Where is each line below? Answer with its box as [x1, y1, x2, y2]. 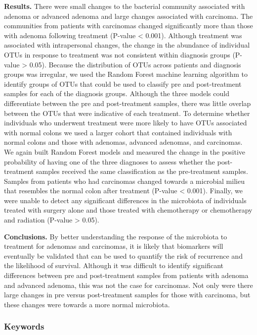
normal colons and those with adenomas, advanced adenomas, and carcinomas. [4, 137, 243, 147]
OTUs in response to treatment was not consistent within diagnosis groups [4, 49, 230, 59]
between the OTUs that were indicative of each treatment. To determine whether [4, 108, 250, 118]
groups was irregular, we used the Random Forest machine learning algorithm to [4, 69, 248, 79]
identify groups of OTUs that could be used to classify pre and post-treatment [4, 78, 242, 89]
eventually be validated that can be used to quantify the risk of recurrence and [4, 250, 243, 261]
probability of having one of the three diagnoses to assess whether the [4, 156, 215, 167]
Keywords [4, 320, 44, 333]
